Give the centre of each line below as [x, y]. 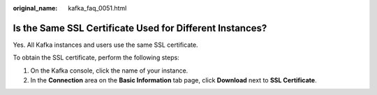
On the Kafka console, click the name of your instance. [109, 71]
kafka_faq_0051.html [97, 8]
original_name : [35, 8]
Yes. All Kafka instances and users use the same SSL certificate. [105, 45]
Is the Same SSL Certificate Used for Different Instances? [140, 28]
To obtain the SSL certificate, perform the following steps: [96, 58]
